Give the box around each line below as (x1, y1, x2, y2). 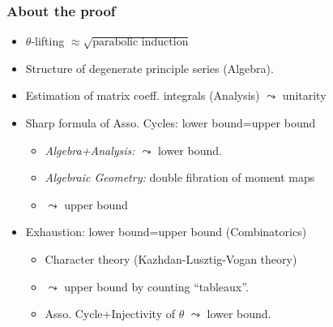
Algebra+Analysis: (45, 141, 135, 158)
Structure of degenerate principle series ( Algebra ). (25, 59, 274, 76)
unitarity (282, 87, 327, 104)
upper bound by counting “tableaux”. (64, 278, 249, 295)
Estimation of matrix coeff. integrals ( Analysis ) (25, 87, 260, 104)
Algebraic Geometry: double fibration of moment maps (45, 169, 315, 186)
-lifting (31, 32, 65, 49)
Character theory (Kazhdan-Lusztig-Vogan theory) (45, 250, 297, 267)
